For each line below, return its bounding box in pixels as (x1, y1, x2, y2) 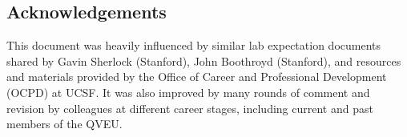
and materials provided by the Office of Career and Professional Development (6, 68, 387, 85)
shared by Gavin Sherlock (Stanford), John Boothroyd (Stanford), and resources (6, 52, 401, 69)
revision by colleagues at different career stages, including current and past (6, 99, 373, 116)
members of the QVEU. (6, 115, 123, 132)
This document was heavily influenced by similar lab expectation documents (6, 37, 381, 54)
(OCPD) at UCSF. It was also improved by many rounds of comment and (6, 83, 370, 100)
